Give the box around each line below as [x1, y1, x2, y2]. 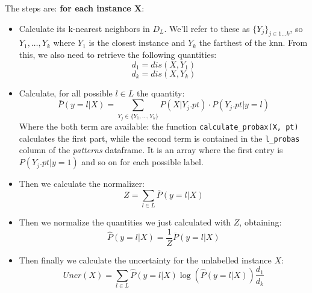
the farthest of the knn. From [199, 36, 308, 49]
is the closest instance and [89, 36, 186, 49]
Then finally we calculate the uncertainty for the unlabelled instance [19, 253, 272, 266]
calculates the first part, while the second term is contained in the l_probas [19, 131, 300, 144]
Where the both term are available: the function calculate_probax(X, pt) [19, 120, 299, 133]
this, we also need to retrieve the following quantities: [19, 48, 217, 60]
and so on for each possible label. [81, 156, 204, 168]
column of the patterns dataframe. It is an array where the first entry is [19, 143, 283, 156]
